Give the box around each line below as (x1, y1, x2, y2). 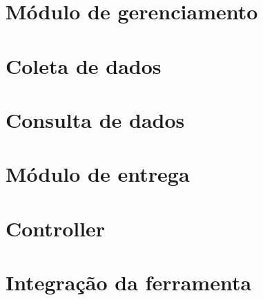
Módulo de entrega (6, 160, 190, 188)
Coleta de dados (6, 51, 162, 79)
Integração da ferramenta (6, 268, 252, 297)
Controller (6, 214, 106, 242)
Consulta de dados (6, 105, 185, 133)
